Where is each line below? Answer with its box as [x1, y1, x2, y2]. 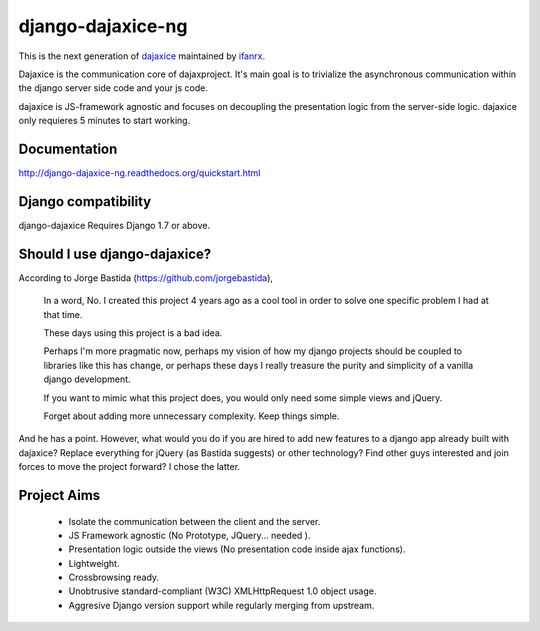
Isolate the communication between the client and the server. [68, 515, 321, 527]
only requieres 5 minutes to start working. [18, 115, 191, 127]
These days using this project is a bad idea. [43, 327, 223, 339]
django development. [43, 373, 131, 385]
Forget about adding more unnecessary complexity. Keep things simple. [43, 410, 340, 422]
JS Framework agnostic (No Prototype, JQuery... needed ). [68, 529, 311, 541]
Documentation [18, 140, 118, 157]
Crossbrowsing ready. [68, 571, 160, 584]
